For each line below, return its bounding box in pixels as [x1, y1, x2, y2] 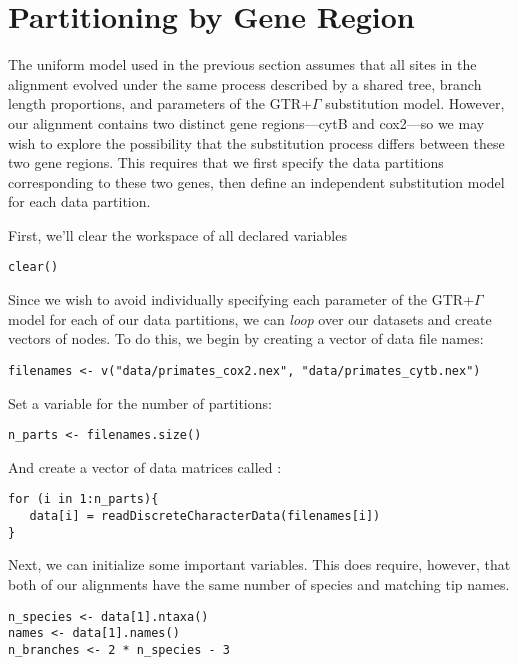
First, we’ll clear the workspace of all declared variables [8, 224, 347, 245]
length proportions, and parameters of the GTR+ [8, 93, 312, 114]
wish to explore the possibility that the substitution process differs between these [8, 132, 505, 153]
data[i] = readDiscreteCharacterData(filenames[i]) [29, 509, 381, 524]
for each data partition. [8, 191, 151, 212]
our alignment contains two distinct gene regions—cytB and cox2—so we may [8, 112, 485, 133]
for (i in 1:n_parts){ [8, 492, 159, 507]
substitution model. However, [325, 93, 505, 114]
